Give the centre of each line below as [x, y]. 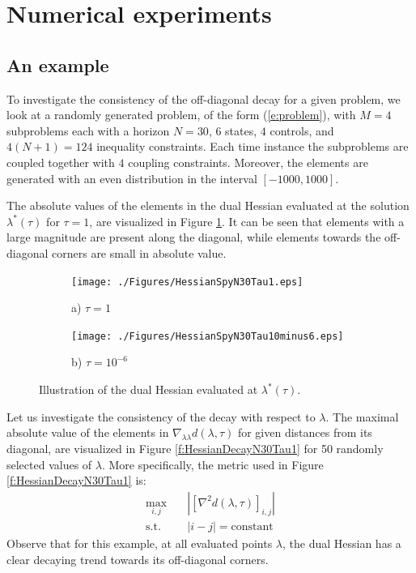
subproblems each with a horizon [88, 130]
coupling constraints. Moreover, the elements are [248, 162]
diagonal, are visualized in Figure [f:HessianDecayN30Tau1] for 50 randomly [195, 448]
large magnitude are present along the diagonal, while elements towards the [194, 237]
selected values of [49, 464]
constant [252, 527]
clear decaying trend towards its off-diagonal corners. [138, 559]
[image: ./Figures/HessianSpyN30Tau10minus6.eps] [208, 336]
